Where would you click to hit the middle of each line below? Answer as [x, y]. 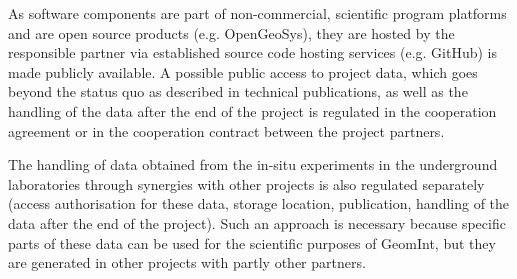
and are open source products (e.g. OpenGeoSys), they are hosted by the [231, 32]
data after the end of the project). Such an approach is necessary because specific [257, 222]
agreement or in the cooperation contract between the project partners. [226, 130]
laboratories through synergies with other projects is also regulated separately [246, 183]
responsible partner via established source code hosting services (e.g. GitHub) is [253, 52]
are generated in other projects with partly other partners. [187, 262]
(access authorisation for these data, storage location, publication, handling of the [259, 203]
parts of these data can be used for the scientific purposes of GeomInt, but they [252, 242]
